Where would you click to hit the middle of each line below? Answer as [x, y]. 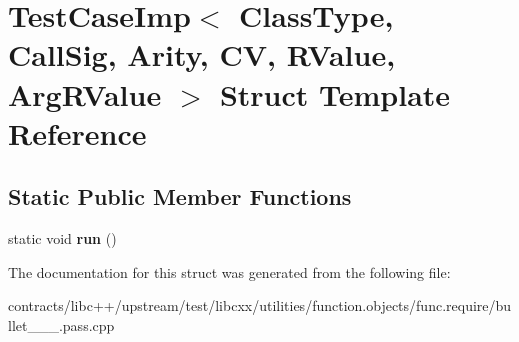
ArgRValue [85, 93]
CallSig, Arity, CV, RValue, [202, 54]
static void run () [62, 238]
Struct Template [335, 93]
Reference [77, 132]
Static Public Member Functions [180, 196]
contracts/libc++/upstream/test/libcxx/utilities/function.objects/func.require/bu [260, 305]
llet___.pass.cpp [61, 324]
